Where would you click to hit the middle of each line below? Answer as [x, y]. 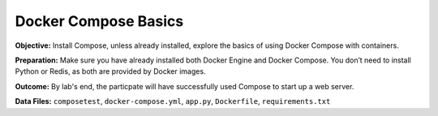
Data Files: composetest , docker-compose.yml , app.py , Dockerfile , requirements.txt [173, 101]
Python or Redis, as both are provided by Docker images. [110, 71]
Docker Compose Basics [99, 21]
